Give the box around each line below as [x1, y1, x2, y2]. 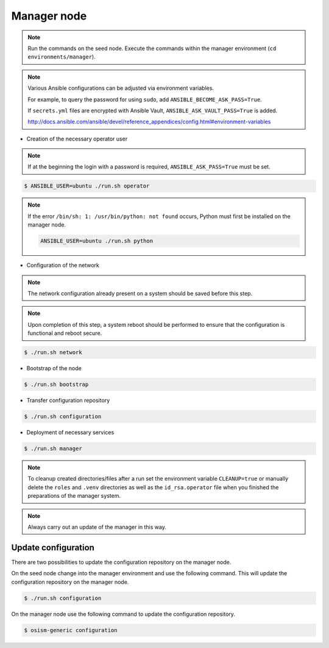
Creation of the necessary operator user [26, 135, 128, 142]
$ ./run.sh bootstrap [24, 381, 89, 388]
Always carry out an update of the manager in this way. [27, 523, 167, 531]
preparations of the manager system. [27, 492, 121, 500]
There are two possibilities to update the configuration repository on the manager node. [11, 558, 232, 566]
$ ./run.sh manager [24, 445, 82, 452]
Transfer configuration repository [26, 397, 110, 404]
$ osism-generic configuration [24, 627, 118, 633]
